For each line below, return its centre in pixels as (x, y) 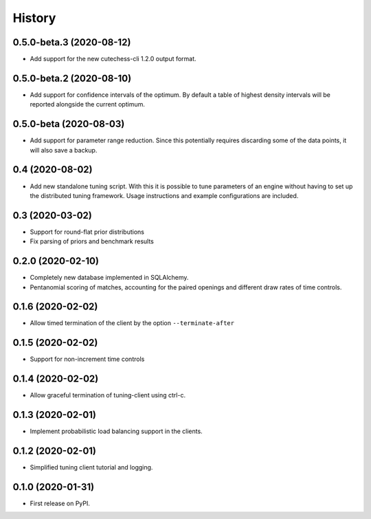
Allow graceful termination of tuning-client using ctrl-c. (108, 395)
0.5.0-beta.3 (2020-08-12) (72, 42)
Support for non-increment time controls (87, 359)
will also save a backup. (64, 150)
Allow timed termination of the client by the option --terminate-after (132, 323)
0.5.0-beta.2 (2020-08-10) (72, 78)
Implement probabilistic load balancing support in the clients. (116, 431)
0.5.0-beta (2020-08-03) (69, 124)
